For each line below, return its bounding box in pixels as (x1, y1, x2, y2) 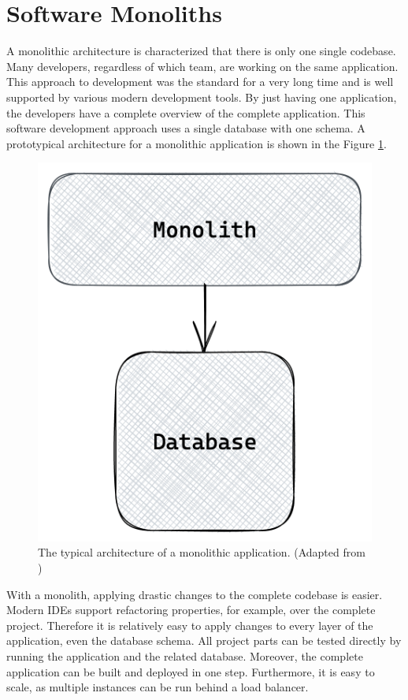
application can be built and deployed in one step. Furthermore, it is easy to (6, 663, 375, 680)
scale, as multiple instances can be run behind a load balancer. (6, 679, 309, 695)
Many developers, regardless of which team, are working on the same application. (6, 58, 399, 74)
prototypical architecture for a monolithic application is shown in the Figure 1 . (6, 135, 387, 151)
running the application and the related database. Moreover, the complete (6, 647, 363, 664)
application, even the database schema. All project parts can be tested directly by (6, 632, 402, 649)
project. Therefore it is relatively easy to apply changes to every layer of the (6, 616, 373, 633)
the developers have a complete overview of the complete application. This (6, 104, 365, 121)
